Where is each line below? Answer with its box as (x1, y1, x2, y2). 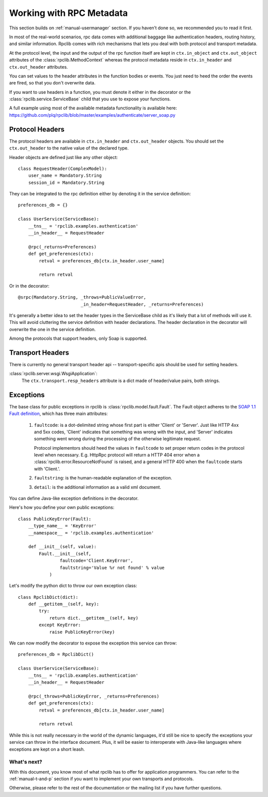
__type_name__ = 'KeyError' (28, 523, 97, 529)
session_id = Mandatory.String (28, 179, 105, 185)
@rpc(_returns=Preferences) (28, 244, 97, 249)
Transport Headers (9, 348, 69, 357)
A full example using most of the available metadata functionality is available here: (9, 105, 177, 111)
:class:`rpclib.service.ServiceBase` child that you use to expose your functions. (9, 96, 171, 102)
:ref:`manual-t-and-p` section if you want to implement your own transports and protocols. (9, 776, 194, 782)
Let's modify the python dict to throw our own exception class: (9, 583, 137, 589)
